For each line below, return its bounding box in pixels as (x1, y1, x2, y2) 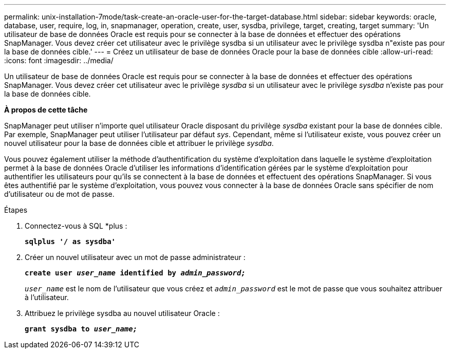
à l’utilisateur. (25, 293, 69, 302)
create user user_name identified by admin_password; (25, 269, 246, 277)
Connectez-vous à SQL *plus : (25, 221, 127, 230)
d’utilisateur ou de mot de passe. (4, 190, 115, 198)
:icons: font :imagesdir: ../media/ (4, 56, 114, 65)
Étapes (4, 206, 28, 214)
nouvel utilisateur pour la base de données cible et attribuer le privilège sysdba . (4, 139, 274, 147)
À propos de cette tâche (4, 105, 88, 114)
